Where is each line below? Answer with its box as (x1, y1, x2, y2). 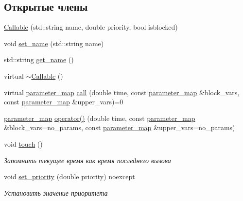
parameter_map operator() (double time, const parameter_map (4, 113, 195, 123)
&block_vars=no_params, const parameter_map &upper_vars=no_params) (4, 122, 235, 133)
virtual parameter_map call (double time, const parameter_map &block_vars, (4, 87, 240, 97)
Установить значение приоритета (4, 187, 108, 198)
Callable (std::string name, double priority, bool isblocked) (4, 22, 178, 32)
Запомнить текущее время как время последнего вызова (4, 155, 171, 165)
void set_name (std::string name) (4, 38, 104, 48)
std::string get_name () (4, 54, 74, 65)
